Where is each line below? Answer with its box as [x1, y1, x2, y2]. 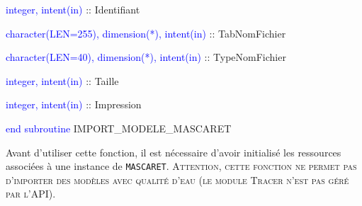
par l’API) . [6, 186, 56, 201]
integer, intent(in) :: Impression [6, 97, 142, 112]
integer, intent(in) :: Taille [6, 73, 119, 88]
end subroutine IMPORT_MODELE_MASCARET [6, 120, 232, 135]
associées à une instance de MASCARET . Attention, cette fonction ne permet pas [6, 159, 357, 173]
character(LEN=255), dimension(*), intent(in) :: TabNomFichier [6, 25, 286, 40]
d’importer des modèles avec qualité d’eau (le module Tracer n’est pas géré [6, 172, 349, 187]
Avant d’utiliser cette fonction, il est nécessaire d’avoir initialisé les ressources [6, 144, 341, 159]
